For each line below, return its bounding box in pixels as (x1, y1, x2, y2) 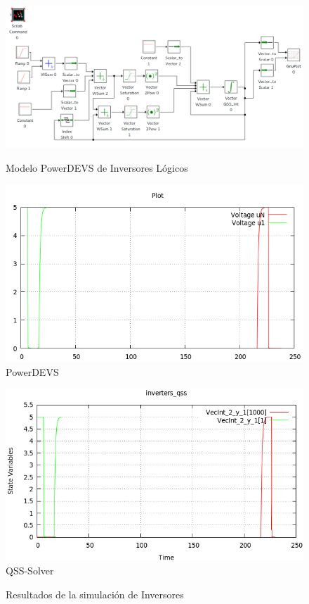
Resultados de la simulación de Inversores (6, 586, 184, 601)
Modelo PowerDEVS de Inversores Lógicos (6, 161, 188, 175)
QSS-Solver (6, 563, 54, 578)
